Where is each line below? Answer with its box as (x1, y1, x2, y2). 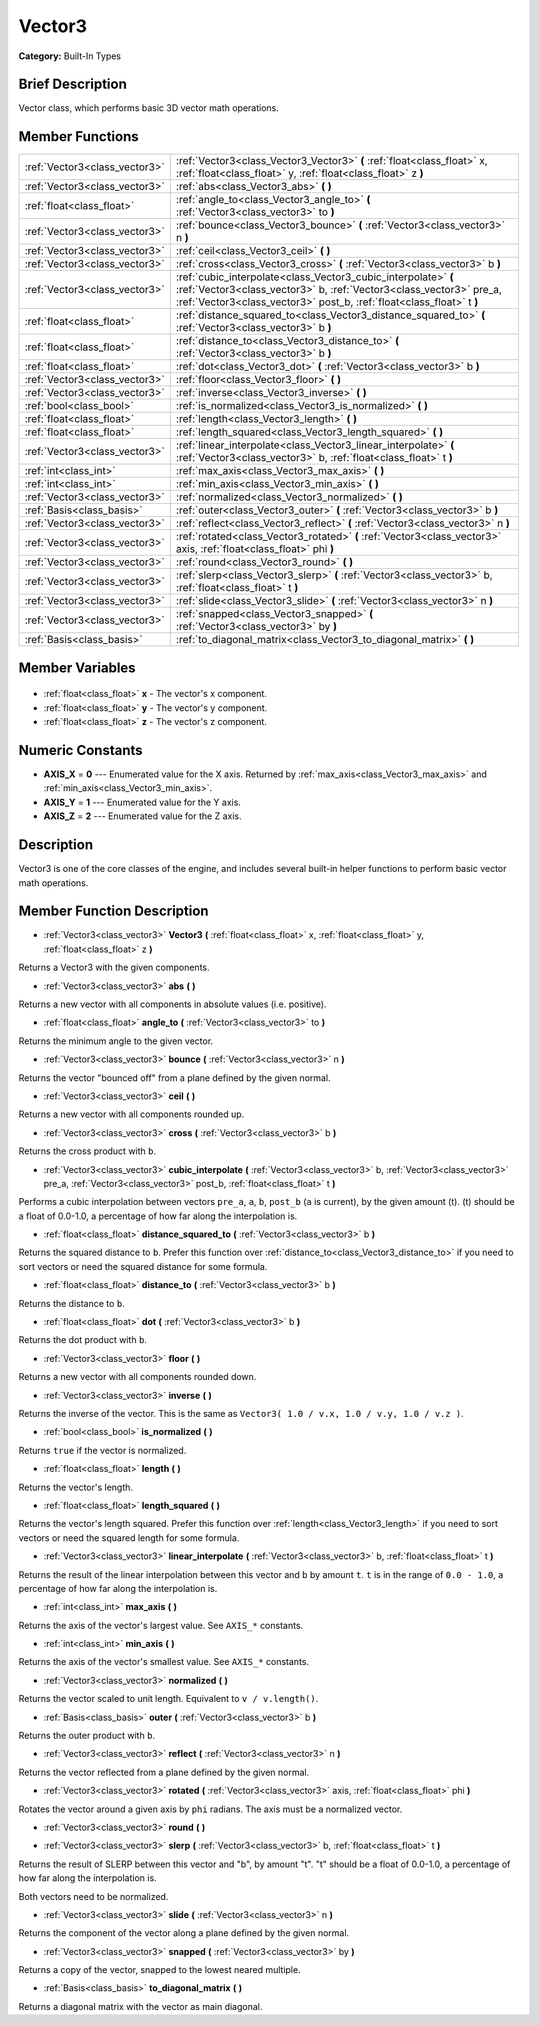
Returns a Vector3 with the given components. (18, 961, 210, 974)
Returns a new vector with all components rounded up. (18, 1108, 245, 1120)
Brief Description (18, 76, 127, 93)
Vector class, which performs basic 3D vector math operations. (18, 102, 279, 114)
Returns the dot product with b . (18, 1334, 147, 1346)
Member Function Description (18, 903, 209, 920)
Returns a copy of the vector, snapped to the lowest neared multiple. (18, 1964, 301, 1976)
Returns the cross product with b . (18, 1145, 157, 1157)
